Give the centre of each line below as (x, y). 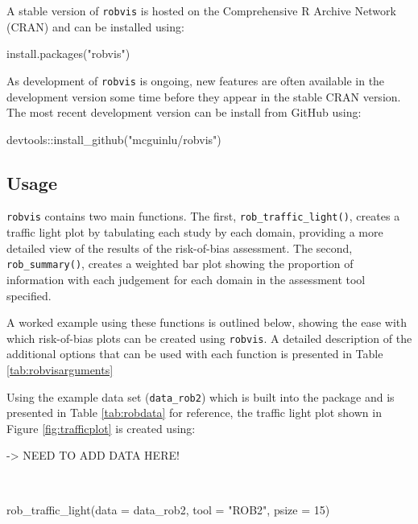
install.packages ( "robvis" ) (68, 54)
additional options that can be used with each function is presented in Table (195, 354)
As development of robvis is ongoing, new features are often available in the (196, 80)
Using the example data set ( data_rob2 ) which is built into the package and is (201, 396)
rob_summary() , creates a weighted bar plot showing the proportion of (180, 264)
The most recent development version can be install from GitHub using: (184, 112)
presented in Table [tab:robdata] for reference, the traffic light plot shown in (194, 413)
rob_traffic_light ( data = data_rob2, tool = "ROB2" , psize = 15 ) (168, 509)
